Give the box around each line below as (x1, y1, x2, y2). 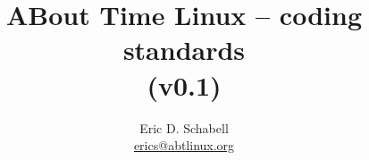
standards (122, 31, 246, 68)
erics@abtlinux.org (133, 136, 235, 155)
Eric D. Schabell (139, 118, 229, 137)
